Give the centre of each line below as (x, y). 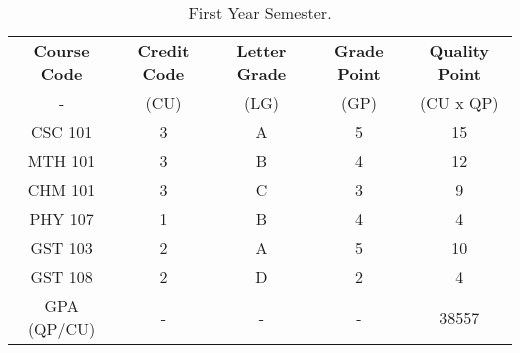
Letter (261, 50)
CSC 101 (61, 131)
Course (61, 50)
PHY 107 (61, 218)
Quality (459, 50)
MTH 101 (61, 160)
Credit (163, 50)
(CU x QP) (459, 102)
